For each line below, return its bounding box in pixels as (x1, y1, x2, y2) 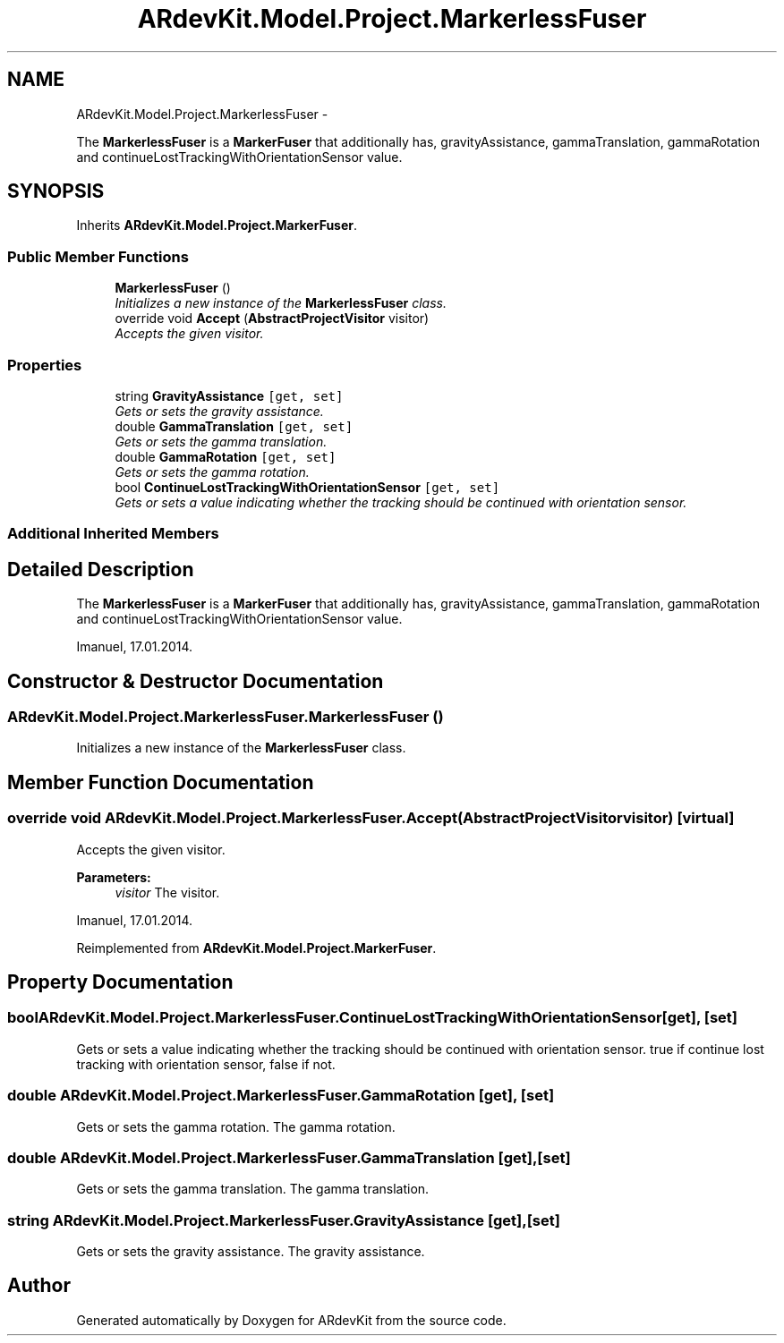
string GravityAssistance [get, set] (115, 387, 344, 404)
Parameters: (76, 869, 151, 885)
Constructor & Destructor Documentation (7, 669, 384, 693)
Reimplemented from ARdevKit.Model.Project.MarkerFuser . (76, 939, 437, 956)
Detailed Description (7, 557, 194, 581)
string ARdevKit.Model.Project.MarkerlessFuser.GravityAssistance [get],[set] (7, 1211, 560, 1229)
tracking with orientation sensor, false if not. (76, 1056, 336, 1072)
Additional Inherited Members (7, 524, 219, 543)
